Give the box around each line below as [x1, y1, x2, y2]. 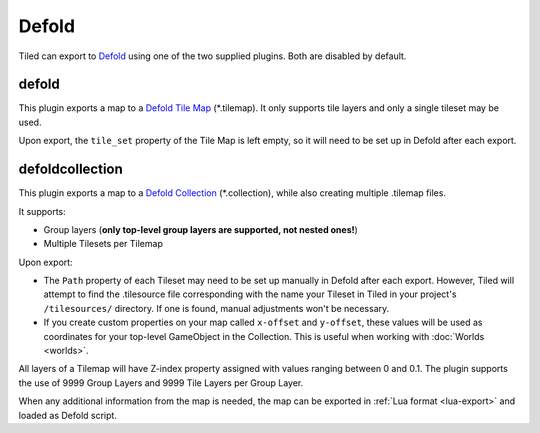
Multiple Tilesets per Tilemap [43, 238, 164, 250]
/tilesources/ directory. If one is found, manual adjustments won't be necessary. [43, 302, 390, 314]
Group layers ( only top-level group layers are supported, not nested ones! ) [43, 223, 359, 235]
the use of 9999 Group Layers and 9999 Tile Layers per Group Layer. [18, 376, 304, 389]
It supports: [18, 205, 67, 217]
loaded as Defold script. [18, 409, 117, 421]
